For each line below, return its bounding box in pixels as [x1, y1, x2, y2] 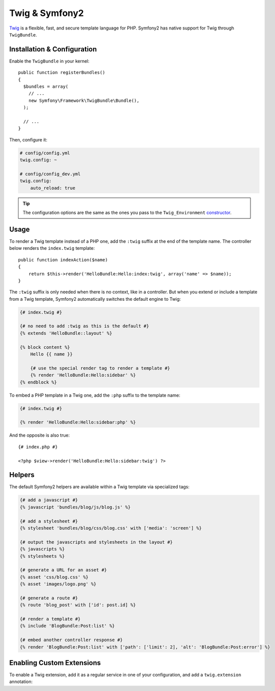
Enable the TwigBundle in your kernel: [9, 58, 89, 64]
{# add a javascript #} [19, 497, 78, 503]
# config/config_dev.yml [19, 171, 81, 177]
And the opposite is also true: [9, 432, 70, 438]
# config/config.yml [19, 150, 70, 156]
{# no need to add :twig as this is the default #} [19, 323, 149, 329]
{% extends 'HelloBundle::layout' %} [19, 330, 112, 336]
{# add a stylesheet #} [19, 518, 78, 524]
